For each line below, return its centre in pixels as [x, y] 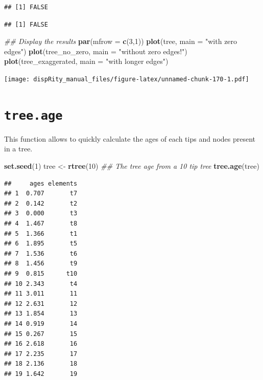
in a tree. [18, 149]
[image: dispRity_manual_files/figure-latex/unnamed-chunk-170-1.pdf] [127, 79]
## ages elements [41, 183]
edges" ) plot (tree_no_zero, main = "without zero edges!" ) [96, 51]
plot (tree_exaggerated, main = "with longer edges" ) [86, 61]
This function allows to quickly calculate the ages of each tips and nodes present [130, 138]
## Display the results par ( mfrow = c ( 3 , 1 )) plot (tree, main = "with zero [121, 41]
